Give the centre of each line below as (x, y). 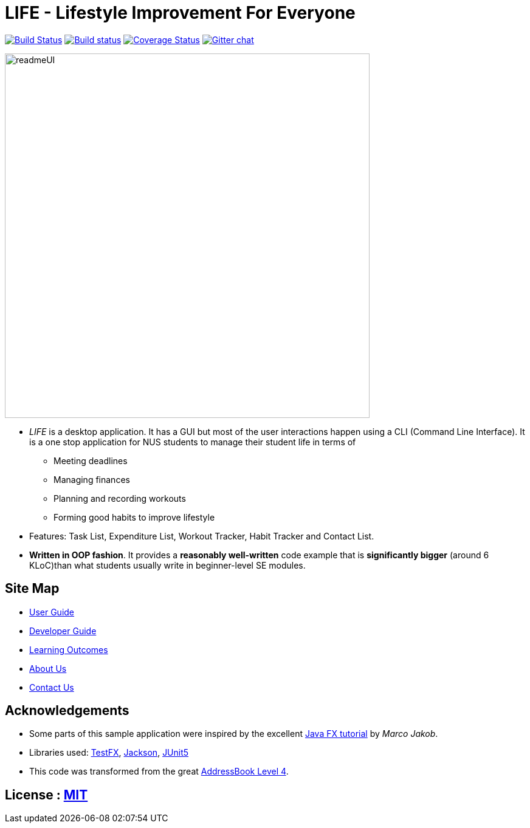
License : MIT (46, 795)
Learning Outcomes (69, 649)
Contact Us (52, 687)
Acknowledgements (67, 711)
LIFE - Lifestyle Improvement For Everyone (180, 13)
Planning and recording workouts (120, 498)
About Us (48, 668)
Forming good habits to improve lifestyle (134, 517)
